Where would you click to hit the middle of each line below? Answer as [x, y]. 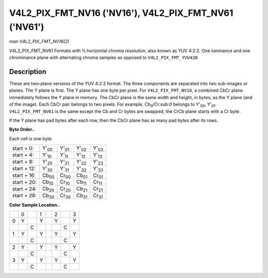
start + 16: [24, 175]
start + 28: [24, 196]
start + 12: [24, 168]
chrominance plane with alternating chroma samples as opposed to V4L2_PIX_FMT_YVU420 [103, 57]
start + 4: [23, 155]
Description [28, 72]
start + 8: [23, 162]
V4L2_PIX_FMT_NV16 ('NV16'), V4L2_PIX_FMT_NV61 [121, 13]
